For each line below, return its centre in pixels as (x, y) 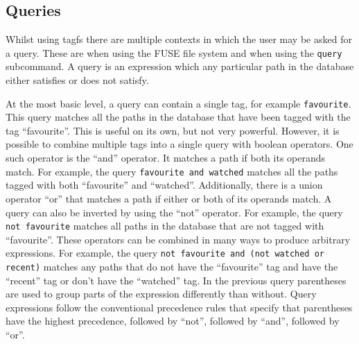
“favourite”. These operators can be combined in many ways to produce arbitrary (178, 239)
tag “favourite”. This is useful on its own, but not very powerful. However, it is (173, 130)
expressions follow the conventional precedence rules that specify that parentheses (179, 307)
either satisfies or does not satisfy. (77, 80)
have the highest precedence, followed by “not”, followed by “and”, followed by (173, 321)
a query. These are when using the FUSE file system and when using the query (174, 52)
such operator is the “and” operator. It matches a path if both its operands (166, 158)
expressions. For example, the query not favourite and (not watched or (165, 253)
